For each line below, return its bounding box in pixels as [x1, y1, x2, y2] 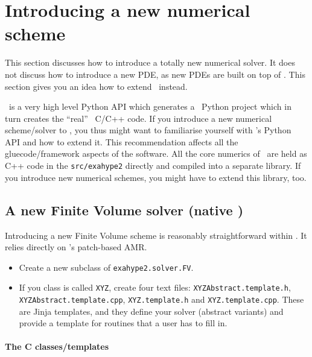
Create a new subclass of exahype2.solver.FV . [19, 261, 194, 273]
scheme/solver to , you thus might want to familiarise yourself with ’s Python [5, 124, 291, 136]
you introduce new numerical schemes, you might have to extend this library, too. [5, 171, 307, 183]
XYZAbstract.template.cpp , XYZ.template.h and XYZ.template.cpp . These [19, 293, 304, 306]
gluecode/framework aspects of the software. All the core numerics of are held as [5, 147, 307, 160]
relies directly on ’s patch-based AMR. [5, 241, 147, 253]
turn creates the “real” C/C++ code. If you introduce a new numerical [5, 112, 272, 124]
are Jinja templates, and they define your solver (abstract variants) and [19, 305, 284, 317]
